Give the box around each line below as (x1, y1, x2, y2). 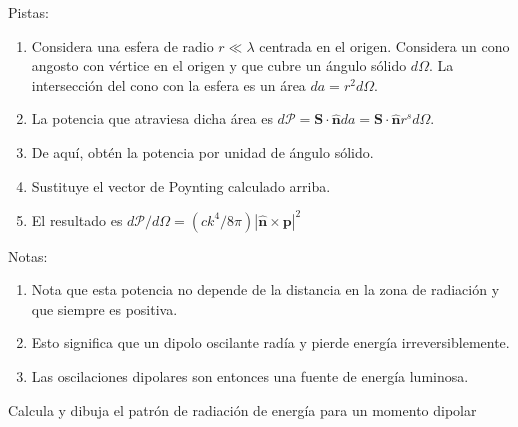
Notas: (8, 245, 48, 266)
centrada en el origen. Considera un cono (259, 35, 510, 56)
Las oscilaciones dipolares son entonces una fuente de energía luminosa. (31, 366, 469, 387)
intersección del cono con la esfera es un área (31, 74, 306, 95)
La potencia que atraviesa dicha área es (31, 108, 273, 129)
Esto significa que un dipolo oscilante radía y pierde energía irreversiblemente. (31, 332, 510, 353)
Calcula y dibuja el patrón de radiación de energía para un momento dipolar (8, 399, 477, 420)
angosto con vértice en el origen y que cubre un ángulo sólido (31, 55, 407, 76)
